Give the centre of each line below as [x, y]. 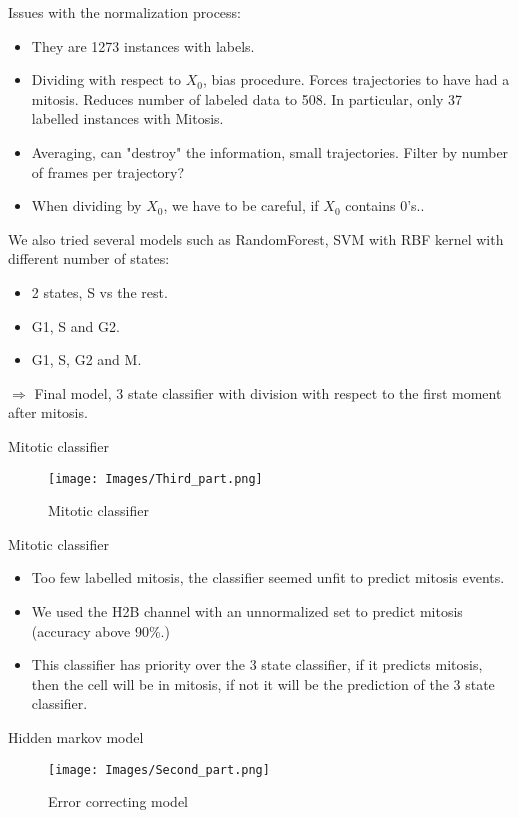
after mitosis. [48, 412]
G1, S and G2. [75, 325]
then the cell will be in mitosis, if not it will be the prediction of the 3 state [263, 683]
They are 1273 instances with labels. [143, 45]
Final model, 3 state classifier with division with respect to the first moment [268, 392]
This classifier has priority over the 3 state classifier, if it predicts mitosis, [257, 664]
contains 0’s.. [385, 205]
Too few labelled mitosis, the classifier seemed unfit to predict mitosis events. [268, 577]
